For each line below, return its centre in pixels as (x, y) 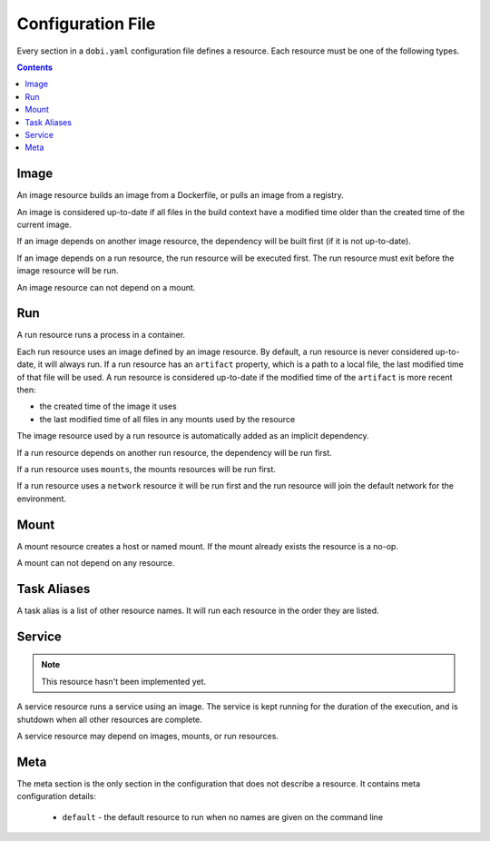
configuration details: (57, 796)
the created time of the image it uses (108, 406)
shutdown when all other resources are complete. (110, 719)
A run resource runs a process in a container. (101, 335)
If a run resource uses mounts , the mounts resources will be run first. (147, 469)
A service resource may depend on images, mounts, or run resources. (147, 736)
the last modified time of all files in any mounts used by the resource (167, 419)
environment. (42, 499)
